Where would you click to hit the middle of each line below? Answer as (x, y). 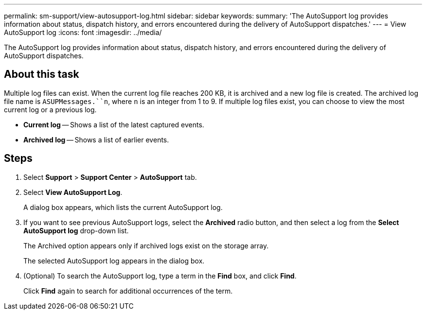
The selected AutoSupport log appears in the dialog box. (114, 261)
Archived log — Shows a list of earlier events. (96, 140)
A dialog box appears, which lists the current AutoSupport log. (123, 207)
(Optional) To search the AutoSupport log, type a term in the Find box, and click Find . (160, 276)
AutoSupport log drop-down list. (76, 230)
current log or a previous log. (50, 109)
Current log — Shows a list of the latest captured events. (114, 124)
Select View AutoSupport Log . (73, 192)
